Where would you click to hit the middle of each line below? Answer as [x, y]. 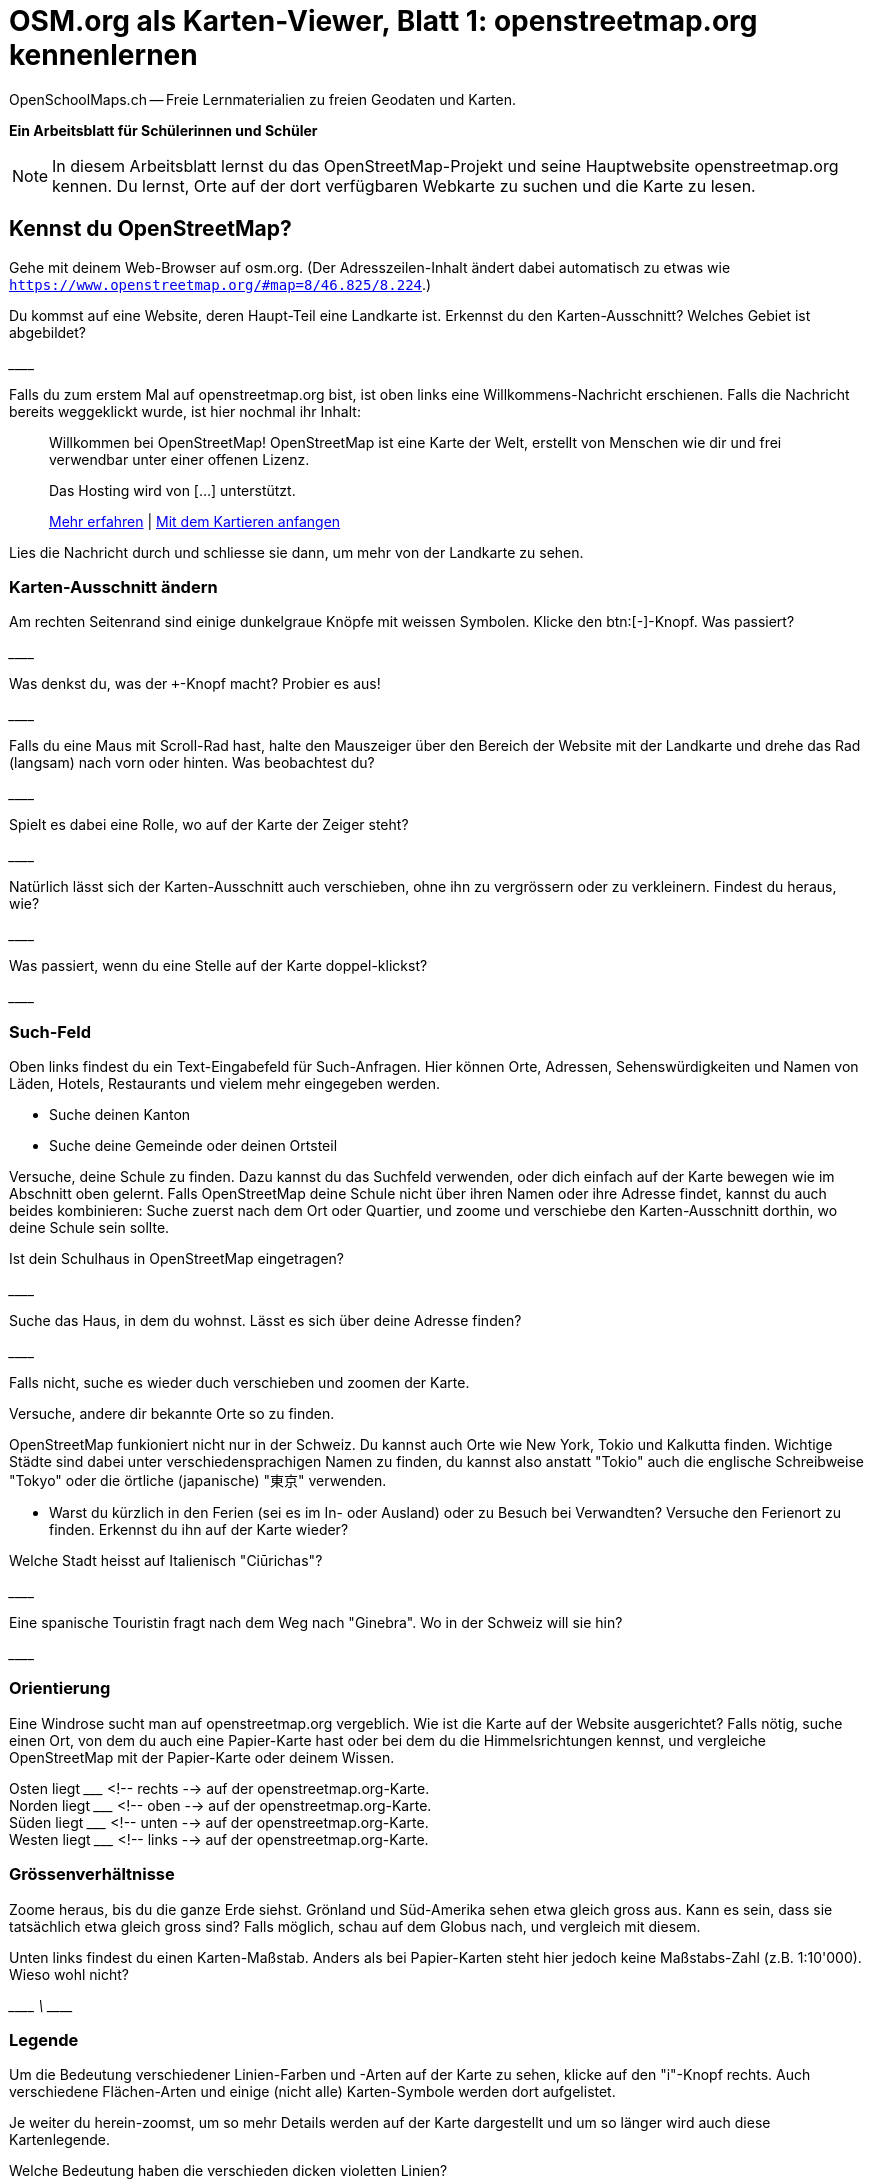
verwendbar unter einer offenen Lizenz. [179, 459]
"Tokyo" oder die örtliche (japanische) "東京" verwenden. [198, 1481]
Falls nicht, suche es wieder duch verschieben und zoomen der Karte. [239, 1383]
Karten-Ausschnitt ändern [113, 586]
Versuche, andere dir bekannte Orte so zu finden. [172, 1414]
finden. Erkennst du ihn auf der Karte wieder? [199, 1530]
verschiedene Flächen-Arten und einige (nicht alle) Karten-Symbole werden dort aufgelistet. [312, 2092]
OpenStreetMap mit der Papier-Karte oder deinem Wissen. [202, 1757]
